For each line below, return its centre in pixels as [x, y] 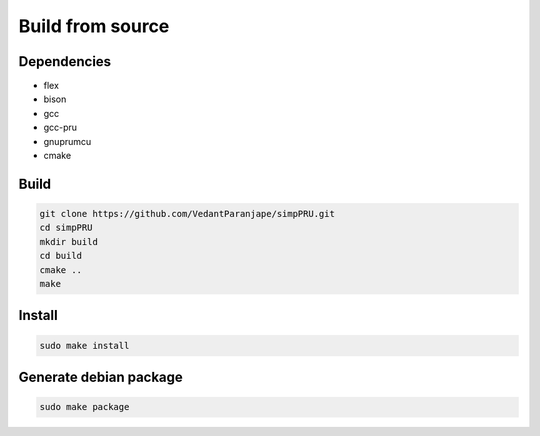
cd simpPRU [66, 228]
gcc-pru [60, 127]
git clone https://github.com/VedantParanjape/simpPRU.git [187, 214]
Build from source [94, 26]
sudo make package [84, 407]
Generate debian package [101, 376]
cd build [61, 256]
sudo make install [84, 345]
